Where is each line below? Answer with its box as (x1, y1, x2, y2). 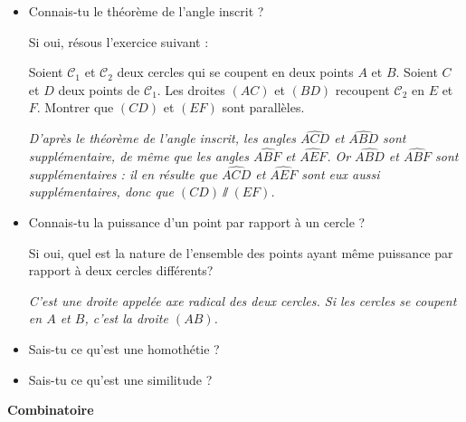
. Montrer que (36, 98, 114, 117)
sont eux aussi (301, 164, 380, 183)
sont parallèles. (222, 98, 305, 117)
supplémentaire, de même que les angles (28, 147, 249, 165)
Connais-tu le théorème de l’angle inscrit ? (28, 2, 264, 20)
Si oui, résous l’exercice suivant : (28, 32, 209, 51)
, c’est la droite (84, 309, 168, 328)
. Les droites (157, 80, 225, 99)
